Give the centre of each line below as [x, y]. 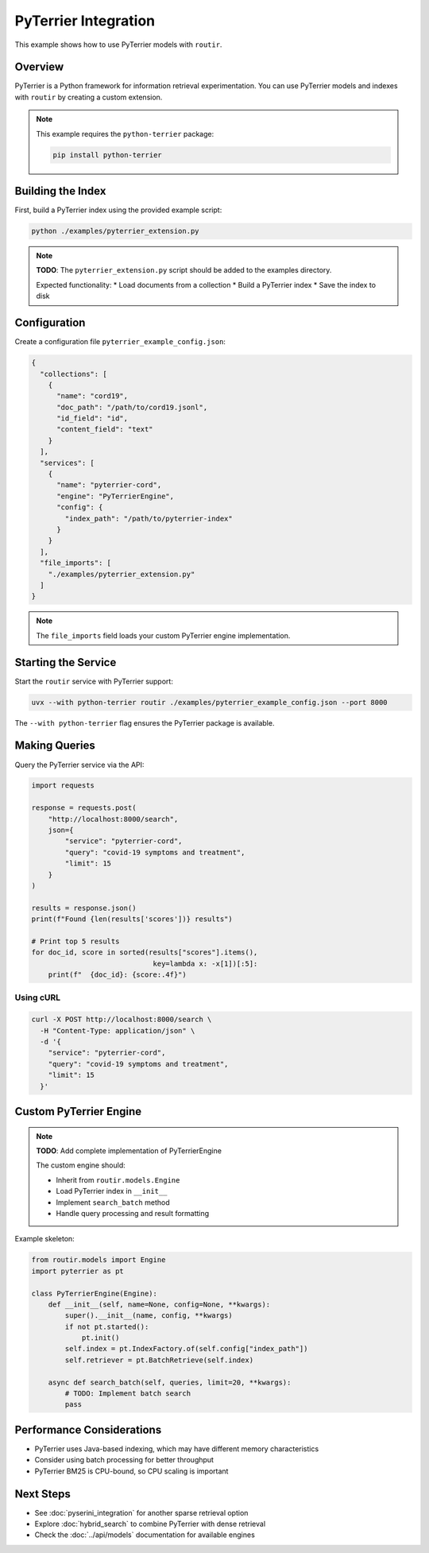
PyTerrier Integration [85, 21]
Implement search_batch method [113, 1202]
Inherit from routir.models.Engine [118, 1179]
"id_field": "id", [93, 418]
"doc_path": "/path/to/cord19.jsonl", [132, 407]
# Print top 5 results [75, 941]
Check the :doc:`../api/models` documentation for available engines [145, 1535]
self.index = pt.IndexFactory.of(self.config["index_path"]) [186, 1349]
